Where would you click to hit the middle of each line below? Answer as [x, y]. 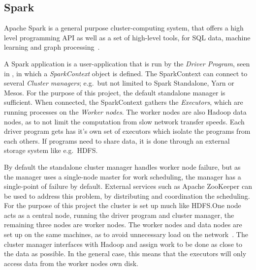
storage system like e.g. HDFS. [51, 150]
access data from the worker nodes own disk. [71, 263]
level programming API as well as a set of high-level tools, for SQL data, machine [127, 37]
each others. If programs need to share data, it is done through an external [117, 140]
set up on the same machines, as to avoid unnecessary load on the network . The [126, 234]
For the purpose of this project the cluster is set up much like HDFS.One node [123, 205]
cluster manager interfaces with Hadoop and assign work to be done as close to [123, 244]
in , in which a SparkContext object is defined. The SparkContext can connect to [126, 73]
